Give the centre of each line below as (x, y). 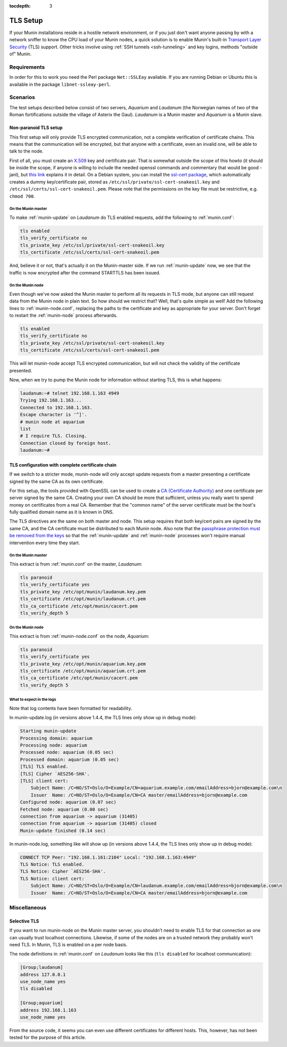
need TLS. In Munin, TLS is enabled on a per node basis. (68, 944)
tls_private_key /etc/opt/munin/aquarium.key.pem (83, 664)
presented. (21, 371)
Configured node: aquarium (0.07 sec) (68, 802)
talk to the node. (26, 151)
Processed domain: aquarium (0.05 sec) (69, 759)
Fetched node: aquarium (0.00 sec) (64, 809)
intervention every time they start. (45, 543)
